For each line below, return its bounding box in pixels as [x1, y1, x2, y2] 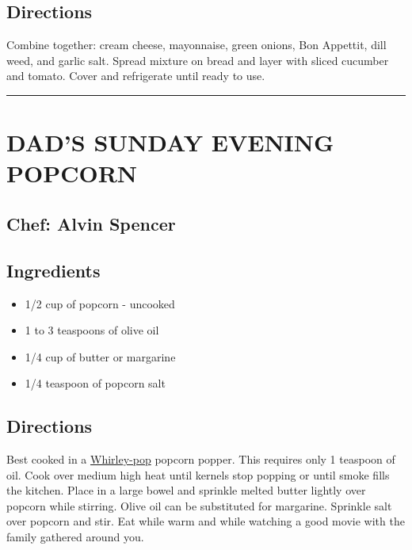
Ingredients [6, 258, 101, 282]
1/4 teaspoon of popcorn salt [25, 375, 166, 391]
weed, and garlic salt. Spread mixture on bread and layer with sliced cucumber [6, 52, 389, 68]
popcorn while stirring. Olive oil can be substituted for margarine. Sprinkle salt [6, 497, 392, 514]
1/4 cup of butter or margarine [25, 348, 176, 365]
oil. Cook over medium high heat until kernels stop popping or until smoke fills [6, 466, 390, 483]
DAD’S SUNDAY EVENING [6, 126, 334, 159]
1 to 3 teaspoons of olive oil [25, 322, 159, 338]
